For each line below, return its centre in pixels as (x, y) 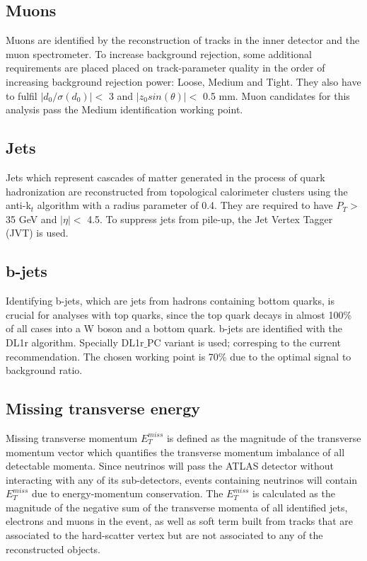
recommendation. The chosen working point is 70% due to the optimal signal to (179, 356)
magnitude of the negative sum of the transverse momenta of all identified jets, (177, 507)
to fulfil (22, 95)
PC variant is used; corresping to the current (244, 342)
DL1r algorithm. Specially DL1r (75, 342)
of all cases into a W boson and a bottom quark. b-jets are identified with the (174, 328)
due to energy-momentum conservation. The (128, 493)
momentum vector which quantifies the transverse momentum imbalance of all (175, 452)
